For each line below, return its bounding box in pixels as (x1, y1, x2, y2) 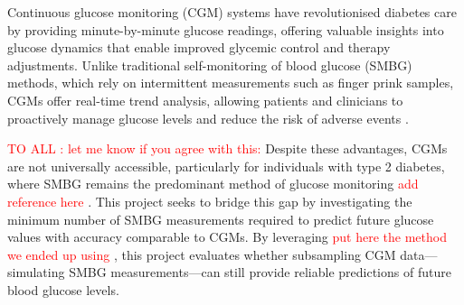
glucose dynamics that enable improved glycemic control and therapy (7, 38, 391, 57)
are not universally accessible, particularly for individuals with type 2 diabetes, (7, 156, 445, 175)
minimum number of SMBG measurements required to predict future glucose (7, 209, 434, 228)
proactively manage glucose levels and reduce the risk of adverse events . (7, 108, 409, 127)
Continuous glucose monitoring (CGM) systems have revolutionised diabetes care (7, 3, 457, 21)
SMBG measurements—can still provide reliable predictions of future (69, 263, 451, 282)
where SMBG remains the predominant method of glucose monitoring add (7, 174, 419, 193)
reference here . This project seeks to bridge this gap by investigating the (7, 191, 412, 210)
